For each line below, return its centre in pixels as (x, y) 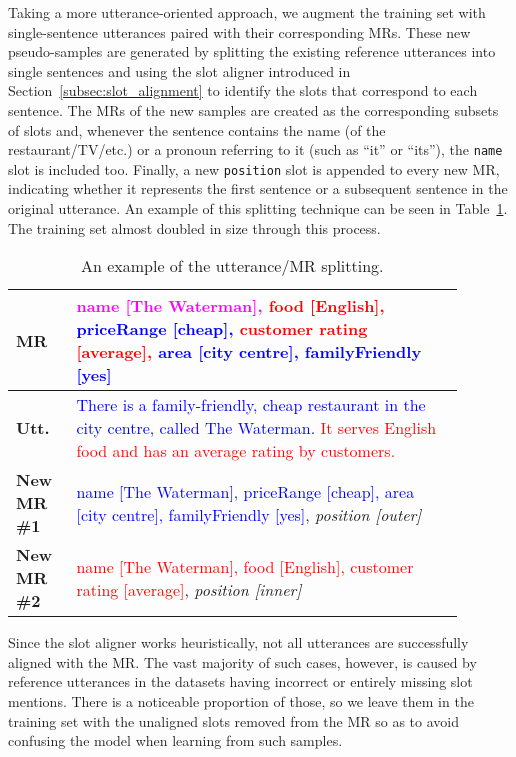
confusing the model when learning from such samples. (175, 740)
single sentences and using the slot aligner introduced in (179, 70)
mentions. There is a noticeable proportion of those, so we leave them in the (241, 701)
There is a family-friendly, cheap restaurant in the (251, 405)
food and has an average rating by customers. (236, 451)
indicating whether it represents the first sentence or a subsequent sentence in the (258, 188)
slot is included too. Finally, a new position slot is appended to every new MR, (254, 168)
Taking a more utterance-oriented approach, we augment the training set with (247, 12)
